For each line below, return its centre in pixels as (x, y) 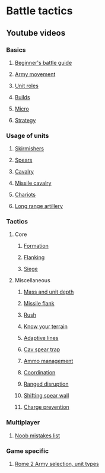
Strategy (25, 120)
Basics (16, 50)
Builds (22, 97)
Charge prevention (46, 407)
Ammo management (48, 361)
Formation (36, 246)
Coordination (39, 373)
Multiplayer (23, 422)
